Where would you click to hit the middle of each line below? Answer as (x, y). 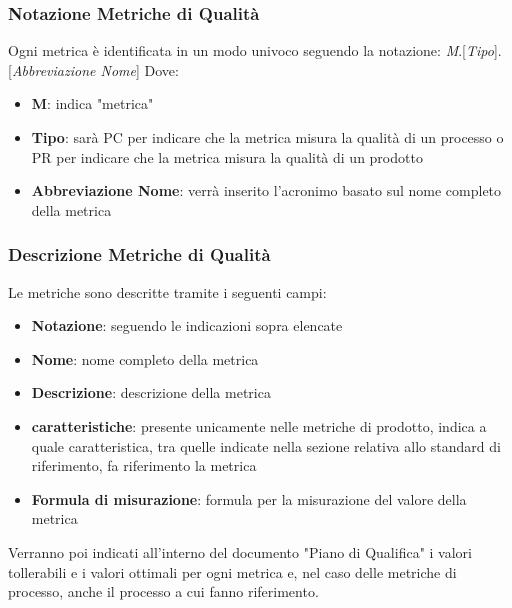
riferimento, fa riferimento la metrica (144, 465)
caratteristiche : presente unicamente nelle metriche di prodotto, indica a (259, 425)
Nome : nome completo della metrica (145, 358)
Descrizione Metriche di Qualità (139, 254)
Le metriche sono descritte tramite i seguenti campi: (167, 291)
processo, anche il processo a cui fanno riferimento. (163, 591)
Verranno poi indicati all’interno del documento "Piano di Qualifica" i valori (240, 551)
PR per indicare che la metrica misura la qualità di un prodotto (227, 156)
